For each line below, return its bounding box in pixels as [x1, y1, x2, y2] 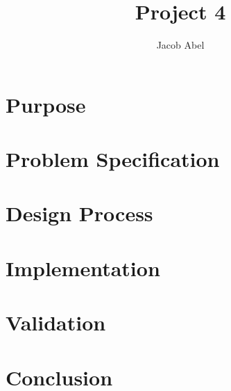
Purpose [6, 90, 86, 118]
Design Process [6, 199, 153, 228]
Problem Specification [6, 145, 220, 173]
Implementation [6, 253, 160, 282]
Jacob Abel [156, 38, 205, 52]
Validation [6, 308, 106, 337]
